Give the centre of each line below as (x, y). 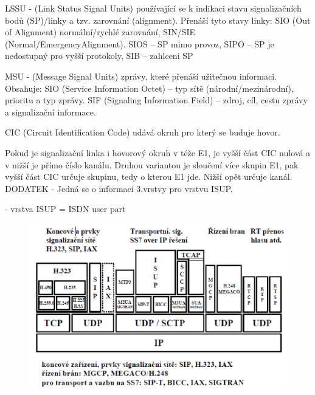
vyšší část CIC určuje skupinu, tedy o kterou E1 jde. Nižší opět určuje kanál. (149, 177)
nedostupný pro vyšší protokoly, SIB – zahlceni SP (99, 56)
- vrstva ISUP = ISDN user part (65, 209)
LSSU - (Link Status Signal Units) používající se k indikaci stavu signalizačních (153, 8)
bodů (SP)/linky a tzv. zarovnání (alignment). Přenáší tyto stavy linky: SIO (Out (158, 20)
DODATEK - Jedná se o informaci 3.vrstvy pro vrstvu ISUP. (119, 188)
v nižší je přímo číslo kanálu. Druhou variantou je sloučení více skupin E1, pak (152, 164)
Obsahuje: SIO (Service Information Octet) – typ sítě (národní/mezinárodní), (149, 88)
